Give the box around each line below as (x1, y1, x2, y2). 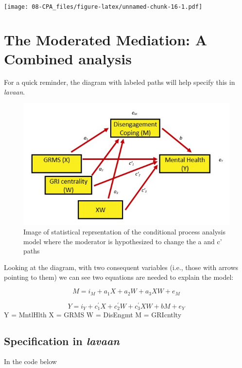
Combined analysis (4, 49, 132, 69)
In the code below (4, 356, 57, 366)
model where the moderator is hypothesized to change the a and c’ (23, 236, 222, 246)
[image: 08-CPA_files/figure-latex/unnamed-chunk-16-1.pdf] (4, 3, 203, 10)
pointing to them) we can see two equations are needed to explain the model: (4, 271, 234, 282)
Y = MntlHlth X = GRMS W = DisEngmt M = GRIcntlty (4, 310, 182, 320)
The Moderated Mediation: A (4, 29, 207, 49)
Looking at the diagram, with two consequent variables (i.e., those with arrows (4, 262, 239, 272)
